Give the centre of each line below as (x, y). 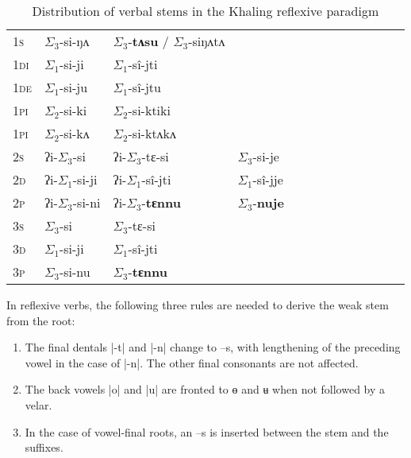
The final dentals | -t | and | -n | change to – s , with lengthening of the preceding (213, 347)
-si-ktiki (149, 110)
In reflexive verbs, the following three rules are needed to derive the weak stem (198, 305)
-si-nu (75, 272)
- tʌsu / (148, 41)
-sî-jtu (144, 87)
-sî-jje (268, 179)
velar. (38, 404)
